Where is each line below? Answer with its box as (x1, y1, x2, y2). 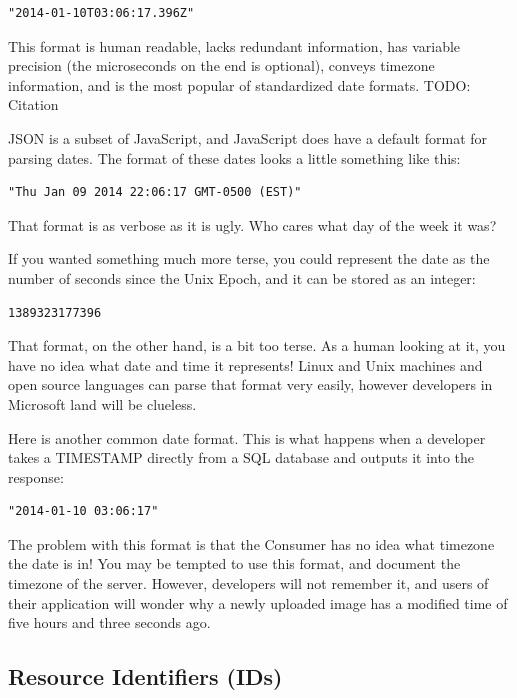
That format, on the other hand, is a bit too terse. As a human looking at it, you (8, 335, 506, 356)
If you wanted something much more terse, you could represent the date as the (8, 248, 490, 269)
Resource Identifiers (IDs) (8, 661, 283, 692)
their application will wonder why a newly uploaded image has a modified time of (8, 592, 508, 613)
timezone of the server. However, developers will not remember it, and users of (8, 573, 489, 594)
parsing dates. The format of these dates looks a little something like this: (8, 147, 461, 168)
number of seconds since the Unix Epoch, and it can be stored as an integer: (8, 267, 476, 288)
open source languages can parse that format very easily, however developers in (8, 374, 493, 395)
